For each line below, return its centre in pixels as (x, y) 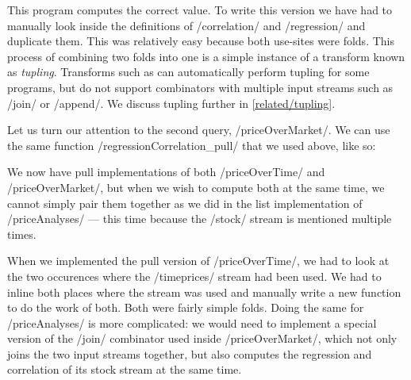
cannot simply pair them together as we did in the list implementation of (185, 203)
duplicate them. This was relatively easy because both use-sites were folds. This (201, 41)
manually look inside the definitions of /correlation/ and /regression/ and (186, 25)
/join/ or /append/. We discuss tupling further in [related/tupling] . (171, 103)
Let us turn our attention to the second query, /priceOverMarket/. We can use (199, 130)
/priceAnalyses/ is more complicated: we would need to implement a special (192, 322)
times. (22, 234)
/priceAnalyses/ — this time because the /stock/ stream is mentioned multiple (200, 219)
